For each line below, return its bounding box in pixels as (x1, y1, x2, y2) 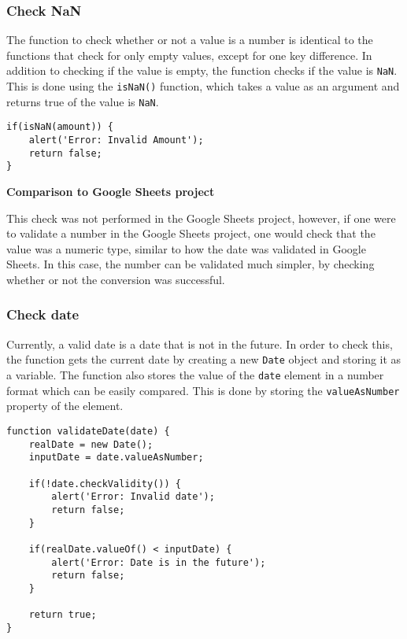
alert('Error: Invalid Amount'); (28, 135, 204, 146)
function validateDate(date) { (6, 425, 170, 437)
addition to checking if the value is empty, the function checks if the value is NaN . (6, 62, 398, 79)
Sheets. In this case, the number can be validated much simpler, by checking (6, 256, 375, 272)
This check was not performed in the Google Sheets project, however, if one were (6, 209, 396, 226)
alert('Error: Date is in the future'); (51, 556, 266, 568)
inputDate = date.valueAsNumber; (28, 452, 204, 464)
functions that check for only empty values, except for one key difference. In (6, 46, 372, 63)
